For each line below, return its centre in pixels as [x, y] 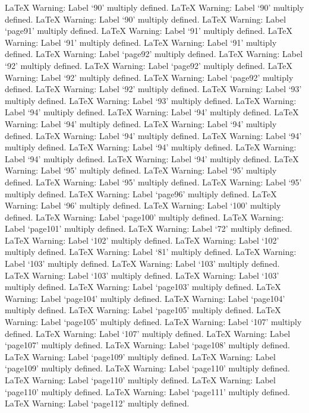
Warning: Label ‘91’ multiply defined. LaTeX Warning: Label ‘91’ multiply [141, 42]
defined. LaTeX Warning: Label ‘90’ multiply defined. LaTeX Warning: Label [146, 19]
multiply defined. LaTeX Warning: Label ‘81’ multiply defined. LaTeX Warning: [151, 252]
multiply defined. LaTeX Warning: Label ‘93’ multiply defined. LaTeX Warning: [151, 100]
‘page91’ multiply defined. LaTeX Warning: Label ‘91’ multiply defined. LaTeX [149, 31]
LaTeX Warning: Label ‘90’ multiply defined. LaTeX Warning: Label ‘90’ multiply [154, 7]
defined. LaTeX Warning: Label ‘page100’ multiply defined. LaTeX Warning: [144, 217]
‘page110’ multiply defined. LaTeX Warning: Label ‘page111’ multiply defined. [148, 391]
